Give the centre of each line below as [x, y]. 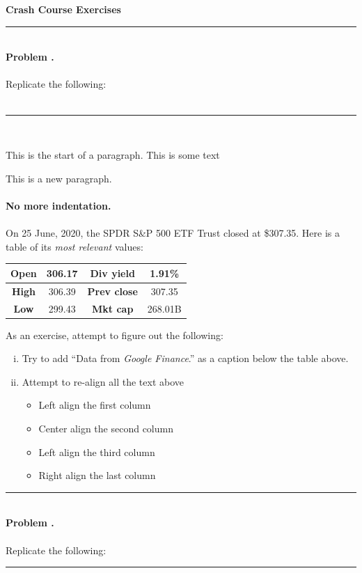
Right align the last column [97, 475]
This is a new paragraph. [59, 178]
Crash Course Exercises [63, 9]
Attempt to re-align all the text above [103, 381]
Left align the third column [97, 452]
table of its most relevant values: [74, 246]
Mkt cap [113, 308]
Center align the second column [106, 428]
